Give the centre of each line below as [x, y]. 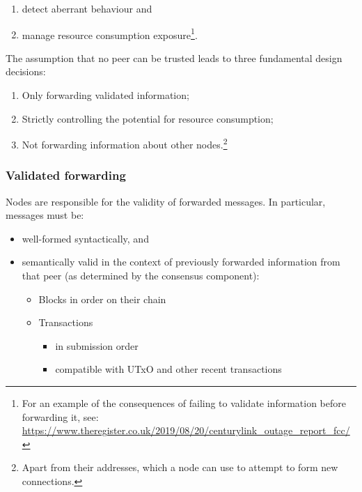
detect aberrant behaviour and [87, 8]
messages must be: [45, 215]
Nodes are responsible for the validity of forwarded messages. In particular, [166, 201]
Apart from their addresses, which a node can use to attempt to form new [180, 467]
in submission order [97, 345]
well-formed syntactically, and [85, 238]
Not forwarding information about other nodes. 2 [125, 143]
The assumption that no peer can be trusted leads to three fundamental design [174, 57]
